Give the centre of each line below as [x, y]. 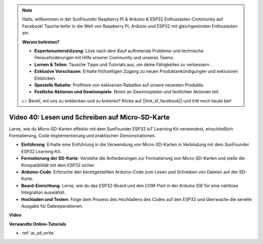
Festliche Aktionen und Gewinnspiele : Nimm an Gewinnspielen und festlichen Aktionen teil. [127, 92]
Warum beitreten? [41, 42]
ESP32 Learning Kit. [41, 151]
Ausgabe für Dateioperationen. [52, 206]
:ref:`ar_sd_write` [38, 233]
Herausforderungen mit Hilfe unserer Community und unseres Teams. [104, 58]
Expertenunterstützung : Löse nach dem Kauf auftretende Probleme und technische [119, 51]
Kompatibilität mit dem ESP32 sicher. [58, 165]
